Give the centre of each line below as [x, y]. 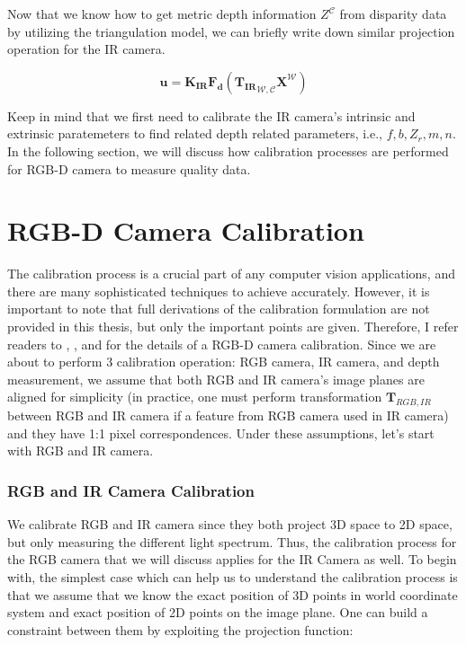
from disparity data [393, 13]
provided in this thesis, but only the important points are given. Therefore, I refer [233, 327]
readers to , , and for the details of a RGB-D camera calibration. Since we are [222, 344]
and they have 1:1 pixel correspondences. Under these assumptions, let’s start [221, 433]
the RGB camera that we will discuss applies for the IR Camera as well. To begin [232, 559]
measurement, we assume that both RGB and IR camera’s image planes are [216, 379]
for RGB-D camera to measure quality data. [129, 168]
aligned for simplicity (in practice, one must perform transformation [195, 397]
